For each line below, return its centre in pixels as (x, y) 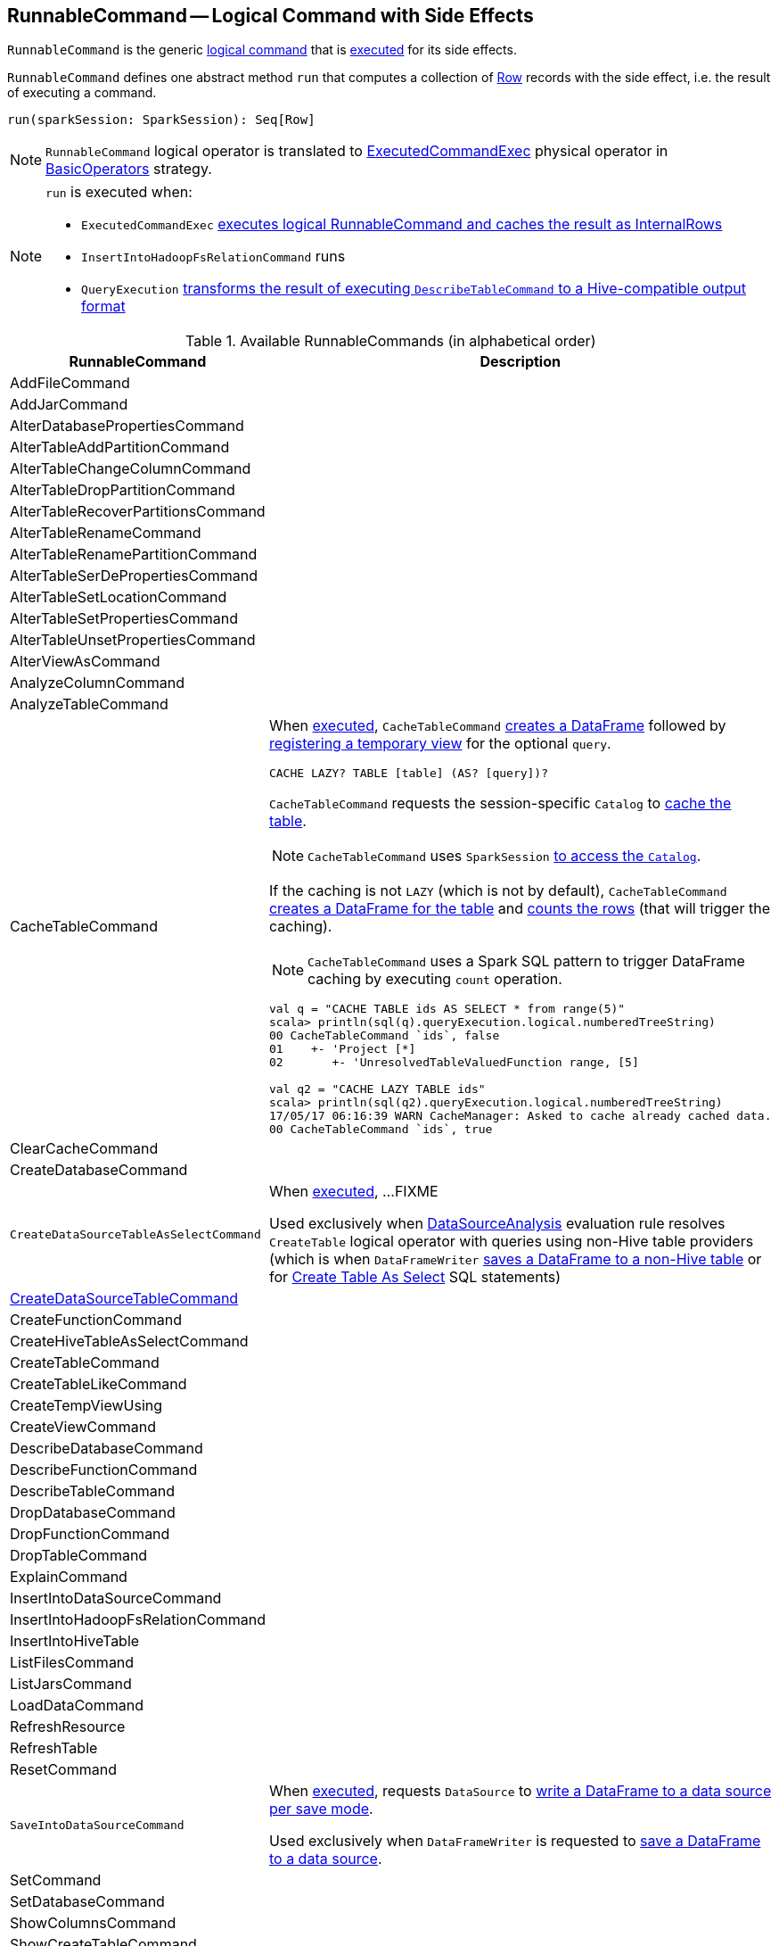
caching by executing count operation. (435, 979)
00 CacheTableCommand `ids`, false (384, 1036)
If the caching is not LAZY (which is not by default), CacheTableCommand (498, 891)
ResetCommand (63, 1770)
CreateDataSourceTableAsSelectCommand (135, 1234)
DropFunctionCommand (90, 1534)
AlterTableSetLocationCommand (119, 597)
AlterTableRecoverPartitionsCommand (138, 512)
